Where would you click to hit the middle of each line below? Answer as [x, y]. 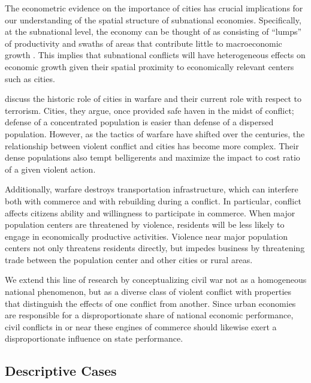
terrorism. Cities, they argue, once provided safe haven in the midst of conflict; [150, 110]
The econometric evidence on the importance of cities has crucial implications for [154, 8]
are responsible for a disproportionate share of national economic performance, [149, 315]
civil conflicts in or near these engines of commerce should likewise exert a [141, 326]
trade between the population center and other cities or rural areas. [129, 259]
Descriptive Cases [61, 371]
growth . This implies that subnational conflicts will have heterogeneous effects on [155, 55]
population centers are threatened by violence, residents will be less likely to [145, 224]
